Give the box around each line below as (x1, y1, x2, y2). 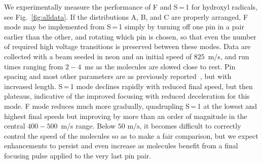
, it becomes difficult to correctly (139, 120, 241, 131)
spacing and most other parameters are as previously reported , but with (4, 71, 232, 81)
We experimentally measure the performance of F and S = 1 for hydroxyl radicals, (4, 2, 257, 12)
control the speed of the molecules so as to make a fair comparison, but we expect (4, 130, 258, 141)
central (4, 120, 25, 131)
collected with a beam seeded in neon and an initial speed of (4, 51, 192, 61)
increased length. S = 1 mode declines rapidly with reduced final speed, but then (4, 80, 253, 91)
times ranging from (4, 61, 63, 71)
